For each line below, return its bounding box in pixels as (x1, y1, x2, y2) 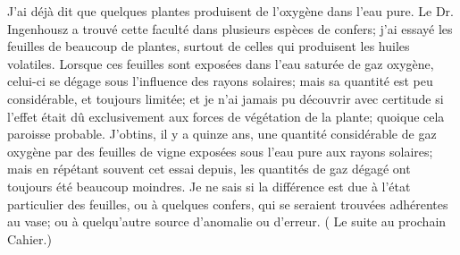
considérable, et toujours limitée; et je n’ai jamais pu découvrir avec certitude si (7, 89, 444, 107)
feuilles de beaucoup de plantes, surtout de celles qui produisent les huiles (7, 37, 410, 55)
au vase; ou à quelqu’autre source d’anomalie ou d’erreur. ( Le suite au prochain (7, 212, 447, 231)
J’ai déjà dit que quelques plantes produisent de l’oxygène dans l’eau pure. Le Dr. (7, 2, 454, 20)
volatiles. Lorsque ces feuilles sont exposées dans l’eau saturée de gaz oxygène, (7, 54, 434, 72)
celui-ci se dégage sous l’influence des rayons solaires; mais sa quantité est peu (7, 72, 433, 90)
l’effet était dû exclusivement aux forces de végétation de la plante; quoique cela (7, 106, 445, 125)
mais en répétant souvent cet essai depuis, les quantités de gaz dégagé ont (7, 159, 411, 178)
